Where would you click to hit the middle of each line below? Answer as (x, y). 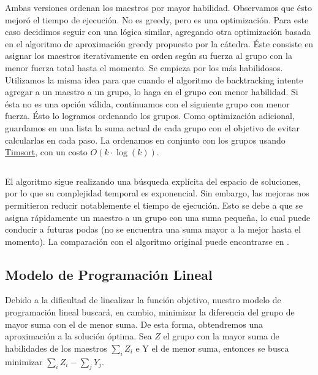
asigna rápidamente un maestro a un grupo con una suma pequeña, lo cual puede (158, 217)
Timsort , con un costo (46, 152)
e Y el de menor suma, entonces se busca (212, 348)
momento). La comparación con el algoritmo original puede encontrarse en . (147, 241)
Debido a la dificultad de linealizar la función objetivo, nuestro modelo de (143, 300)
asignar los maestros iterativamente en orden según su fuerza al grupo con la (149, 56)
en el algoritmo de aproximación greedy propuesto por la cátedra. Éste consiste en (159, 43)
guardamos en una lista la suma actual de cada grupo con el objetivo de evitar (153, 127)
